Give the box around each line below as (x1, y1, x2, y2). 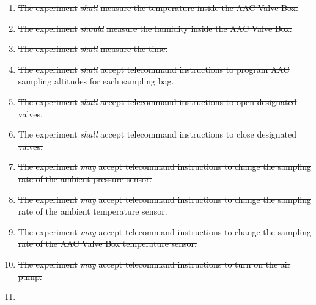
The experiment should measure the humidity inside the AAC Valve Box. (18, 21, 292, 34)
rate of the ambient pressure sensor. (18, 172, 152, 185)
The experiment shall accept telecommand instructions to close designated (18, 128, 297, 141)
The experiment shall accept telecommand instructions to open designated (18, 95, 297, 108)
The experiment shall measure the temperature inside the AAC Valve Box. (18, 1, 298, 13)
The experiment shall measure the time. (18, 42, 168, 55)
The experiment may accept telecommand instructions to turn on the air (18, 257, 291, 270)
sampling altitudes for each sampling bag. (18, 75, 174, 87)
